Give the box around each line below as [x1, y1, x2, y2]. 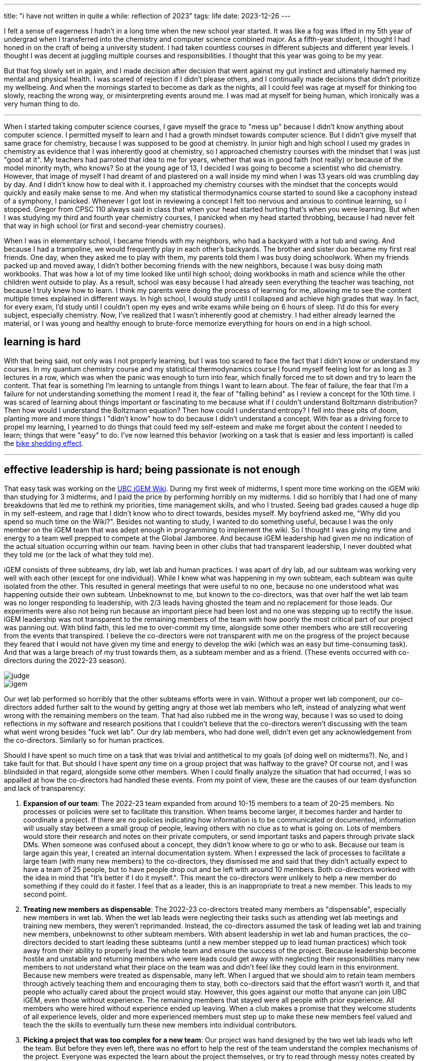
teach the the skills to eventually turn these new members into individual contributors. [23, 1020, 297, 1029]
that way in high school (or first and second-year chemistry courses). [4, 222, 226, 230]
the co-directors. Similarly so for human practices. [4, 736, 164, 744]
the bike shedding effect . [4, 439, 83, 447]
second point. [23, 890, 67, 898]
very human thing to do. [4, 100, 80, 108]
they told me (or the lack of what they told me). [4, 550, 154, 559]
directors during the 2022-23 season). [4, 656, 127, 665]
